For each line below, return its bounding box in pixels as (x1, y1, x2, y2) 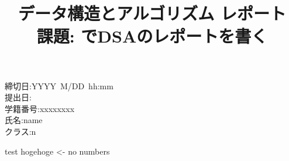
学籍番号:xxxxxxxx (5, 102, 75, 114)
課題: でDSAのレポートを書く (36, 24, 268, 48)
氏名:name (5, 114, 43, 126)
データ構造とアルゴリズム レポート (18, 1, 286, 25)
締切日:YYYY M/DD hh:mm (5, 79, 113, 92)
